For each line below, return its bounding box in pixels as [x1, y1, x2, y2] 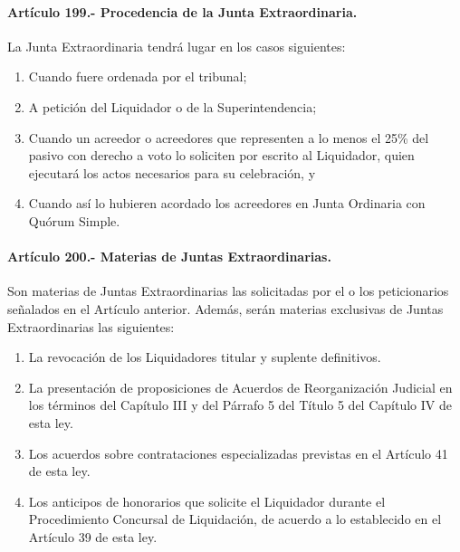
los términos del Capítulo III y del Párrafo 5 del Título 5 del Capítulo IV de [28, 395, 452, 414]
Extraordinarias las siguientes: [7, 317, 175, 336]
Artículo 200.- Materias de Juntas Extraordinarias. [7, 247, 331, 266]
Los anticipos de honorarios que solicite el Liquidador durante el [28, 491, 386, 510]
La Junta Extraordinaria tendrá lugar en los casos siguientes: [7, 36, 346, 55]
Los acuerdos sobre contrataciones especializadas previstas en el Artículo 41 [28, 443, 448, 462]
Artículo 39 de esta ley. [28, 527, 158, 546]
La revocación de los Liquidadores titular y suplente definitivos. [28, 347, 381, 366]
